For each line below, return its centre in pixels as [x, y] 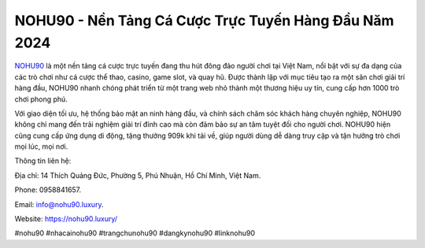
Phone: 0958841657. [48, 190]
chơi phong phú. [41, 99]
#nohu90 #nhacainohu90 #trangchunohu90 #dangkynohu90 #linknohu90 [135, 233]
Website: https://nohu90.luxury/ [66, 219]
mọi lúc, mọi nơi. [41, 146]
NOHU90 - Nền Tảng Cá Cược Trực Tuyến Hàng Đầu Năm [204, 20]
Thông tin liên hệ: [43, 161]
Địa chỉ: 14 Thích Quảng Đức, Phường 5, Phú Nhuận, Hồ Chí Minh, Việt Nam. [138, 175]
